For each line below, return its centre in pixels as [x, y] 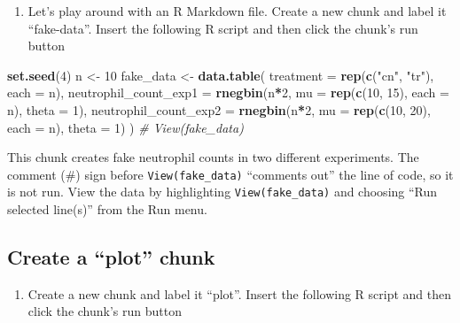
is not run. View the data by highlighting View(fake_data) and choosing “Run [222, 192]
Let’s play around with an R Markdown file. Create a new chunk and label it [237, 11]
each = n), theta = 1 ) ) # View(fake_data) [125, 127]
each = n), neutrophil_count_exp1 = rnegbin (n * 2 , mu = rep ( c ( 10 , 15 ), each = [228, 92]
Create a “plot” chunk [111, 257]
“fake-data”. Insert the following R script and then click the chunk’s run [223, 28]
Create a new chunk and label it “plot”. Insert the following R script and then [240, 293]
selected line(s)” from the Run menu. [107, 209]
